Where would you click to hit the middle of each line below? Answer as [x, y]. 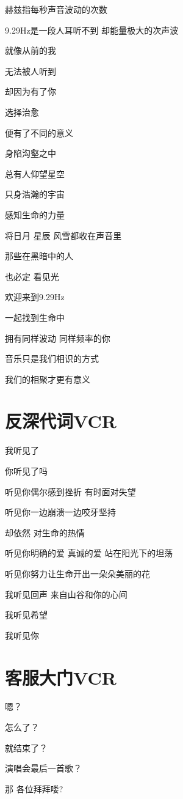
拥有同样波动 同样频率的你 [58, 338]
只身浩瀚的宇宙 [35, 194]
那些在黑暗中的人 [39, 256]
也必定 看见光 [32, 276]
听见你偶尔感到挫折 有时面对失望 [70, 491]
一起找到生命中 [35, 317]
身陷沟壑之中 [30, 153]
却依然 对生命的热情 [45, 532]
